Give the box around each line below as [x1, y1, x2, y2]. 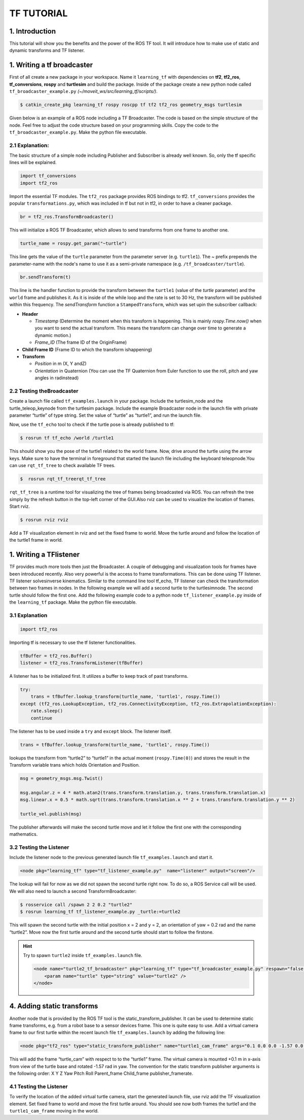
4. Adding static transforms [9, 1002, 98, 1010]
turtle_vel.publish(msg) [20, 811, 82, 817]
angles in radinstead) [34, 375, 79, 381]
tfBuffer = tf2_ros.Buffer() [20, 653, 93, 658]
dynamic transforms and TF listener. [9, 47, 85, 53]
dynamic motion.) [34, 332, 71, 338]
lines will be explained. [9, 159, 57, 166]
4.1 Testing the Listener [9, 1083, 68, 1090]
